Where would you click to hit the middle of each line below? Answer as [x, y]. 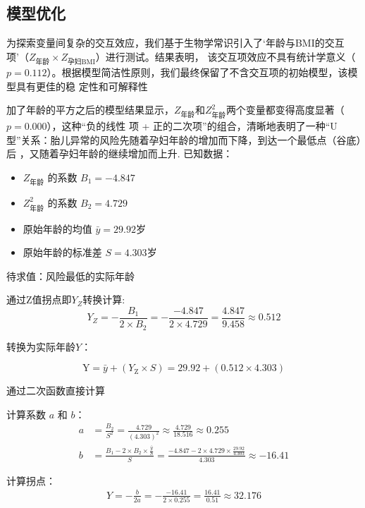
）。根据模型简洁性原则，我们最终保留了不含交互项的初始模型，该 [197, 72]
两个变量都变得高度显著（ [285, 110]
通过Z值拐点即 [39, 300]
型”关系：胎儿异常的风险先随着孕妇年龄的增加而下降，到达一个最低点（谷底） [184, 139]
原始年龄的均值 [57, 228]
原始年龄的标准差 [62, 252]
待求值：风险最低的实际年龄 [70, 276]
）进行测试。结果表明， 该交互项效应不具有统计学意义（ [225, 56]
